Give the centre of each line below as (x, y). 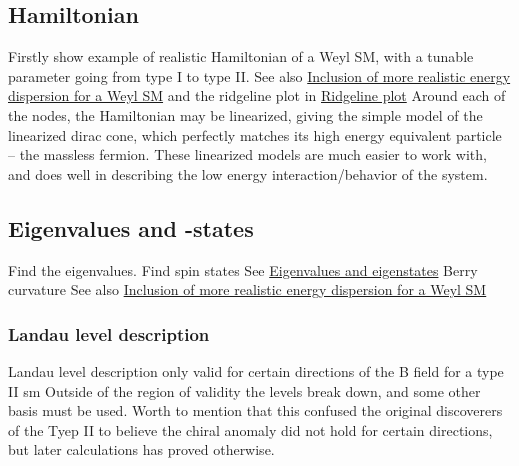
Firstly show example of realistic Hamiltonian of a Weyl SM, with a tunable (241, 56)
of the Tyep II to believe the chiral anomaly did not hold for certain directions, (250, 429)
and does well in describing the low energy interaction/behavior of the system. (248, 173)
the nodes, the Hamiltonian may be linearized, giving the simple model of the (245, 114)
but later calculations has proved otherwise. (141, 449)
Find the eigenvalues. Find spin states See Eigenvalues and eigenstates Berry (243, 269)
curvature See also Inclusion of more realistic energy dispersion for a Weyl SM (247, 289)
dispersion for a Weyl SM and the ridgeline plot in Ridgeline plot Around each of (257, 95)
